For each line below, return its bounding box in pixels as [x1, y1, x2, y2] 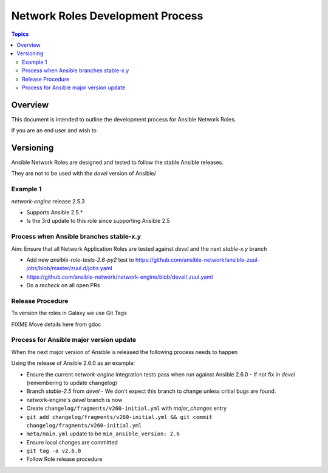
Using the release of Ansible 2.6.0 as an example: [11, 359, 135, 367]
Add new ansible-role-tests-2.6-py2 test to [26, 256, 134, 264]
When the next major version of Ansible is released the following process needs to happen [11, 348, 238, 355]
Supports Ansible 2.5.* [26, 209, 83, 216]
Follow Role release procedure [26, 455, 103, 463]
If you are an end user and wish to [11, 127, 97, 134]
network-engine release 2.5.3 [11, 197, 85, 205]
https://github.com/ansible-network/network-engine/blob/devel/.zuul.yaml [26, 273, 213, 281]
